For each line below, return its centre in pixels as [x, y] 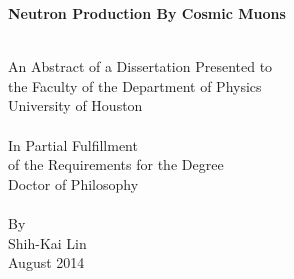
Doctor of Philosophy [73, 183]
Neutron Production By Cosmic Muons [147, 13]
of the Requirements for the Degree [116, 164]
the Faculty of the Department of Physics [135, 85]
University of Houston [75, 105]
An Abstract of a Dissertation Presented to [140, 66]
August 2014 [46, 262]
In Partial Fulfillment [73, 144]
